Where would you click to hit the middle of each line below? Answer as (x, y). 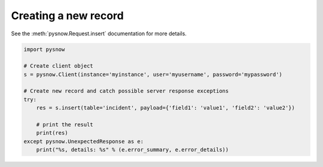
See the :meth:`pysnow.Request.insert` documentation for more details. (99, 34)
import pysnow (44, 49)
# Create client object (59, 66)
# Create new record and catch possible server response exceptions (126, 91)
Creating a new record (67, 16)
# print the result (65, 125)
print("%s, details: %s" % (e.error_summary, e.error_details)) (132, 150)
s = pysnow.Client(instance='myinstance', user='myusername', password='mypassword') (153, 74)
